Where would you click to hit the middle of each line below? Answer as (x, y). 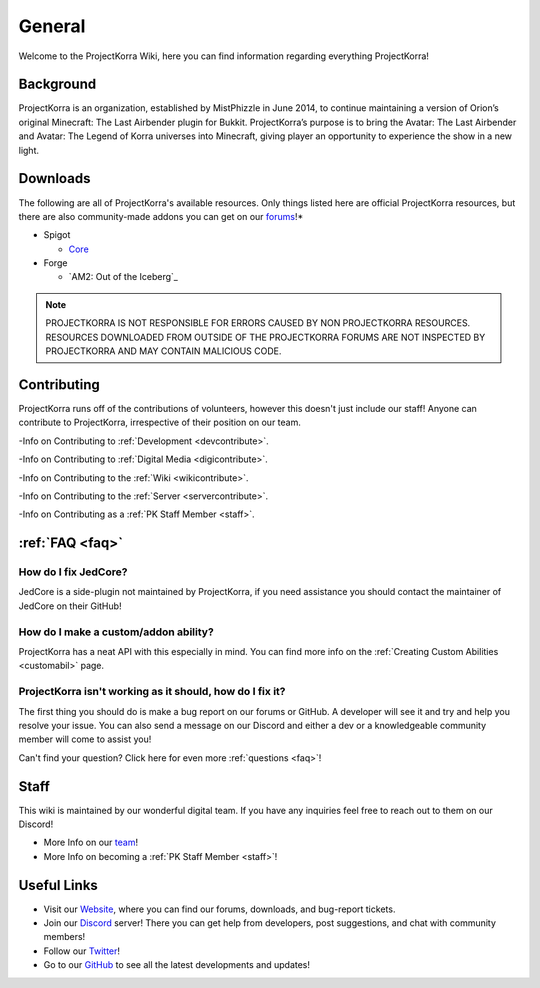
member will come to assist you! (85, 739)
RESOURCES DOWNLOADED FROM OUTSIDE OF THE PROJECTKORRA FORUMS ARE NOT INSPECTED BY (265, 337)
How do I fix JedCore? (73, 572)
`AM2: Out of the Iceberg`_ (123, 277)
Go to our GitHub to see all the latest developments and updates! (176, 965)
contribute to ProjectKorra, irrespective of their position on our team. (160, 422)
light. (29, 150)
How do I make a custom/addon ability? (116, 632)
